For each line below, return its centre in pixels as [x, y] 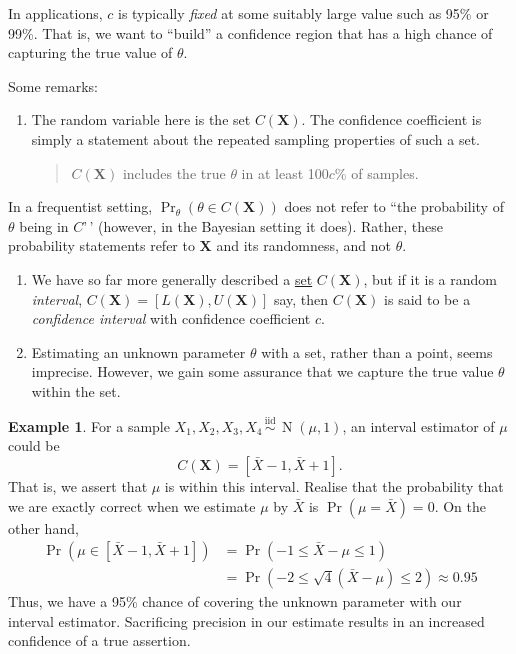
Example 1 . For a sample [89, 425]
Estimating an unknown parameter [138, 351]
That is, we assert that [78, 485]
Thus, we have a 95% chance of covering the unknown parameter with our [235, 601]
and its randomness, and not [303, 245]
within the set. [76, 390]
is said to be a [427, 298]
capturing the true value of [90, 52]
